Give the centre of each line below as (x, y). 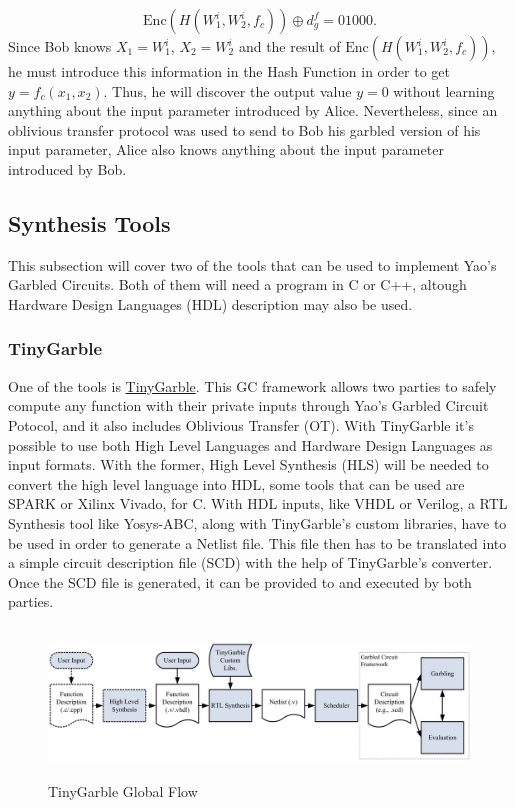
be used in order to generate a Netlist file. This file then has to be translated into (257, 542)
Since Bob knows (60, 46)
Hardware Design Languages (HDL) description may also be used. (210, 303)
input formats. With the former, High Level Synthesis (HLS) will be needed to (248, 464)
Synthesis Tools (89, 222)
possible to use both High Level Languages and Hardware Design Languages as (250, 444)
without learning (444, 90)
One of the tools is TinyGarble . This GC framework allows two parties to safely (252, 385)
